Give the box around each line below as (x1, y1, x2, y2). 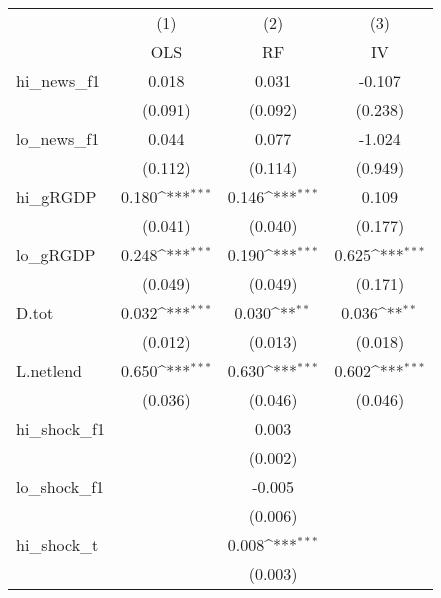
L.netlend (16, 359, 83, 382)
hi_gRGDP (16, 185, 97, 208)
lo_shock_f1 (16, 475, 105, 498)
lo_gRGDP (16, 243, 96, 266)
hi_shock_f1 (16, 417, 105, 440)
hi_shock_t (16, 533, 99, 556)
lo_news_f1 (16, 127, 100, 150)
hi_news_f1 (16, 69, 101, 92)
